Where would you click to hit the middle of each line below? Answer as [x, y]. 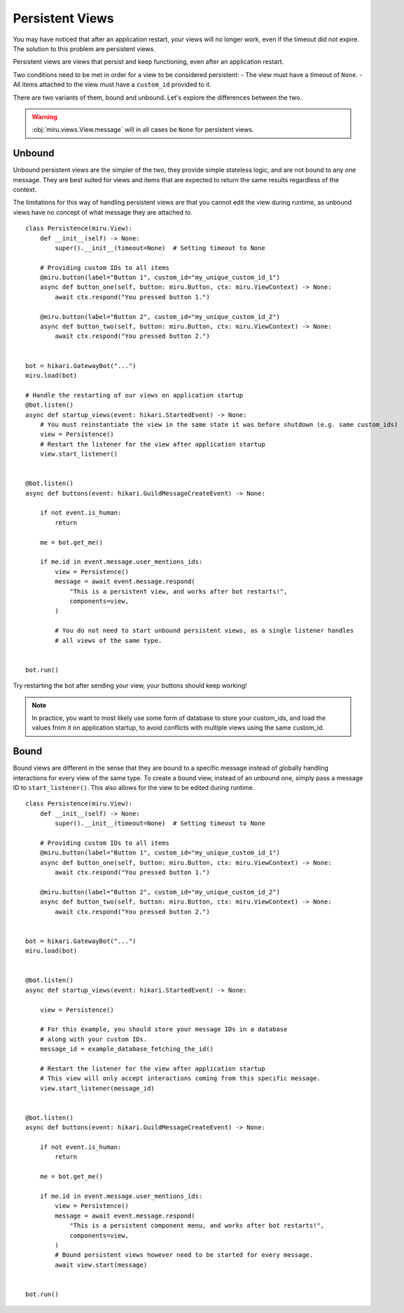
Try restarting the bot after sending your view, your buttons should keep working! [130, 686]
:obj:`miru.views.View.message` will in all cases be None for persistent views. [143, 130]
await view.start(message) [101, 1265]
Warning [44, 116]
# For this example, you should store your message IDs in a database [163, 1029]
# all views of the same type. [109, 640]
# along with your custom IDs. [93, 1039]
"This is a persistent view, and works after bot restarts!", [179, 591]
